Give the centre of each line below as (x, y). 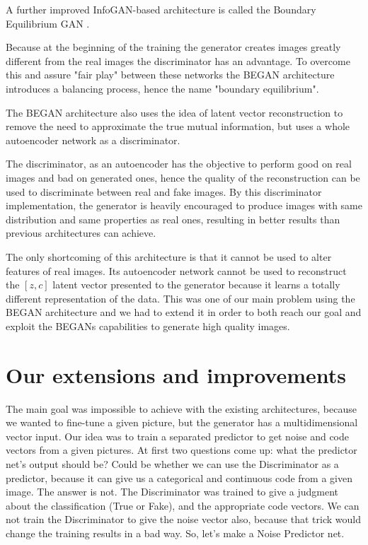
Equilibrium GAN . (48, 23)
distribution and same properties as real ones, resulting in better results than (173, 219)
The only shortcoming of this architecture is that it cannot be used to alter (169, 256)
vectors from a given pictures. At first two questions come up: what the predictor (182, 450)
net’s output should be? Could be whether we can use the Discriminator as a (172, 463)
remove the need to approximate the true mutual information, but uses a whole (178, 126)
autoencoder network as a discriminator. (93, 140)
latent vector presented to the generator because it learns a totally (196, 285)
